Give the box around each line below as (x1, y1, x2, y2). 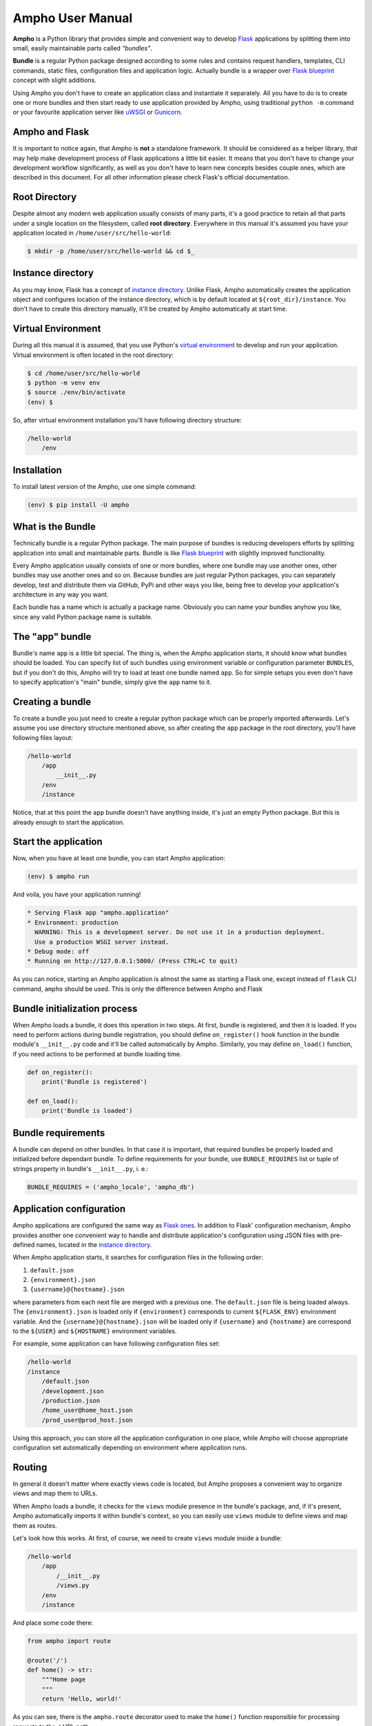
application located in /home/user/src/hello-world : (12, 229, 172, 237)
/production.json (41, 1397, 101, 1404)
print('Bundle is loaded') (41, 1107, 134, 1115)
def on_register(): (27, 1068, 93, 1076)
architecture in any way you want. (12, 590, 109, 599)
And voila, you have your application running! (12, 891, 141, 899)
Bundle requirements (12, 1127, 105, 1138)
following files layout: (12, 733, 74, 741)
